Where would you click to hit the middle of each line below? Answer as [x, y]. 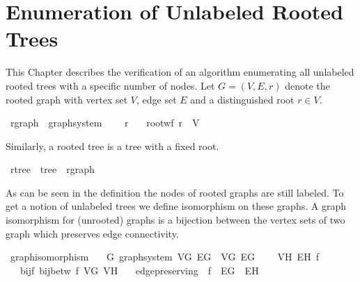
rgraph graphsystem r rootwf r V [105, 123]
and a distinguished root [242, 99]
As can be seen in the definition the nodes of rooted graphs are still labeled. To [175, 192]
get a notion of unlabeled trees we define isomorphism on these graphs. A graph [176, 206]
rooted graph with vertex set [67, 99]
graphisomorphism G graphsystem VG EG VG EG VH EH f [164, 257]
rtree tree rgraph [52, 169]
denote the [307, 85]
